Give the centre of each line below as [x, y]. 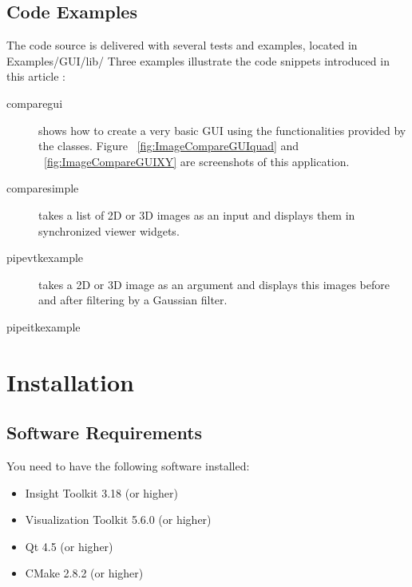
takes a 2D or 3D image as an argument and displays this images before [214, 284]
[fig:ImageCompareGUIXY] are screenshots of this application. [197, 161]
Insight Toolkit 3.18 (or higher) [101, 492]
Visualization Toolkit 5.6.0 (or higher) [118, 520]
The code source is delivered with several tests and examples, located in [182, 45]
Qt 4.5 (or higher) [69, 546]
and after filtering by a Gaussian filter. [133, 300]
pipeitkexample [44, 326]
